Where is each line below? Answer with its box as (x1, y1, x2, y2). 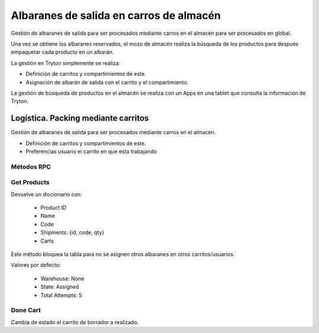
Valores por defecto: (11, 261, 61, 269)
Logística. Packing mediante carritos (11, 113, 149, 124)
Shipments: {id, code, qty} (40, 229, 105, 236)
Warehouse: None (40, 275, 84, 282)
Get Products (11, 178, 50, 186)
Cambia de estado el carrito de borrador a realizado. (11, 318, 139, 325)
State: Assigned (40, 283, 79, 290)
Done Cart (11, 306, 41, 315)
